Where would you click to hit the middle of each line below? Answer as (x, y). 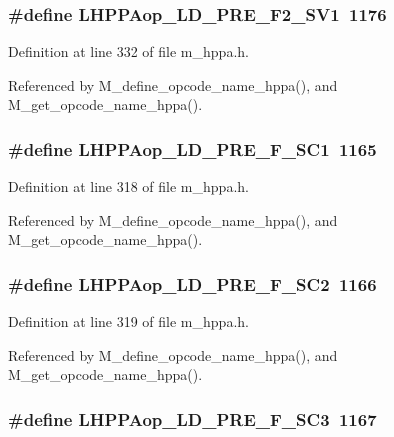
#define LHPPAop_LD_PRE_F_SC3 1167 (192, 418)
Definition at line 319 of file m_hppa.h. (128, 321)
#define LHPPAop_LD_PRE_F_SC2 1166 (192, 283)
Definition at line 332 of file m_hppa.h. (128, 51)
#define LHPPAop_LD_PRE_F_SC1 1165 (192, 148)
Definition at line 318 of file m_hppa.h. (128, 186)
